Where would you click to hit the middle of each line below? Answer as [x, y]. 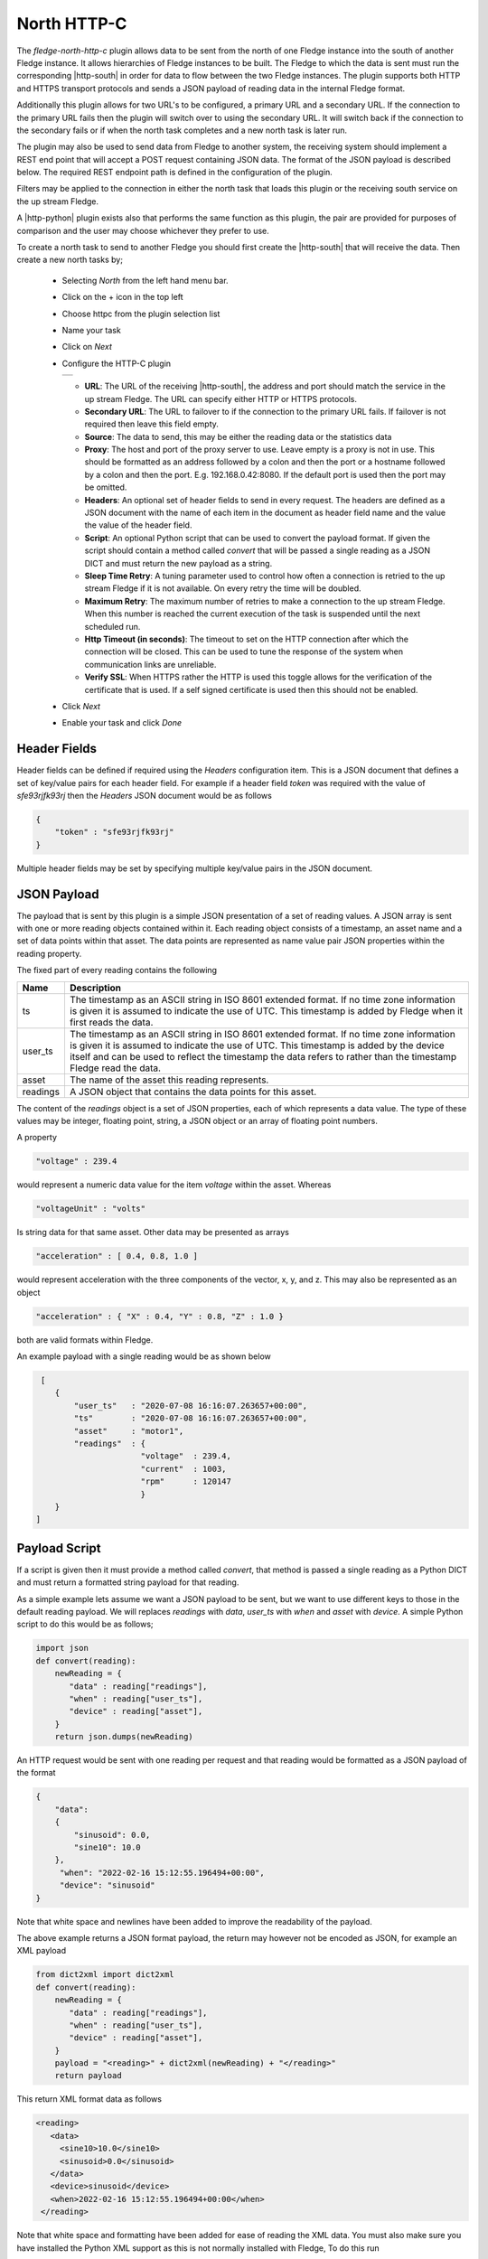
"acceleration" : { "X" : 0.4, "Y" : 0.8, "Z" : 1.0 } [160, 1316]
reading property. [49, 953]
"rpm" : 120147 [186, 1481]
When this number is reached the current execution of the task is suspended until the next [252, 614]
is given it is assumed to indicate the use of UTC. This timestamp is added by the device [257, 1045]
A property [37, 1138]
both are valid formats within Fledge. [85, 1340]
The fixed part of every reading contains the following [117, 970]
